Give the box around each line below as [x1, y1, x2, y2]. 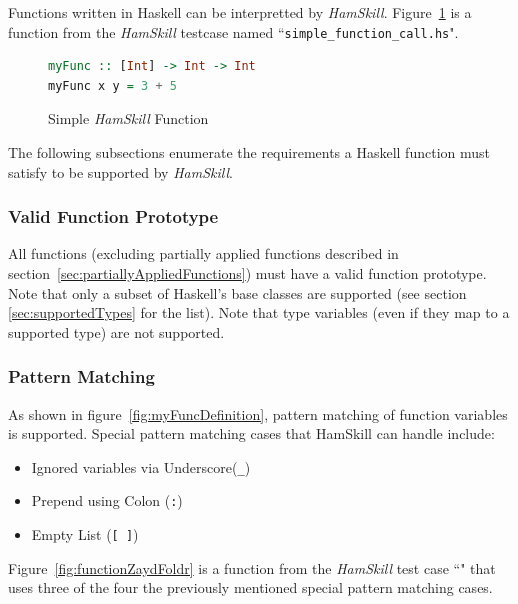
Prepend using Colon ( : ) [31, 490, 183, 511]
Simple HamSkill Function [48, 108, 209, 129]
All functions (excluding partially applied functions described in [8, 243, 399, 264]
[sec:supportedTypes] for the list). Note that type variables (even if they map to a [8, 302, 510, 323]
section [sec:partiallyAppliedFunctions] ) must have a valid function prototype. [8, 263, 487, 284]
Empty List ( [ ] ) [31, 524, 139, 545]
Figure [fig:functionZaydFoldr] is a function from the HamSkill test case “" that [8, 557, 496, 578]
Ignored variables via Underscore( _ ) [31, 456, 251, 477]
